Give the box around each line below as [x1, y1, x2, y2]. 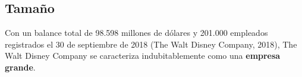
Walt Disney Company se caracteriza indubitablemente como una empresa [5, 49, 281, 62]
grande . [5, 61, 36, 73]
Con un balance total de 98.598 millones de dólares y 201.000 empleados [5, 26, 268, 39]
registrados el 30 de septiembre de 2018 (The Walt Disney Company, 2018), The [5, 38, 297, 50]
